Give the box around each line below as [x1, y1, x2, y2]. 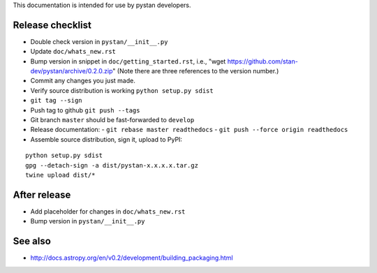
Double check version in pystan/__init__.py [30, 37, 168, 45]
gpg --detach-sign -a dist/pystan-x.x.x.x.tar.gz [25, 161, 199, 169]
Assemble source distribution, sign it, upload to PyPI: [30, 135, 183, 143]
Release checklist [13, 19, 92, 31]
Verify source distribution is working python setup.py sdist [30, 86, 214, 94]
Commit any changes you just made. [30, 77, 135, 85]
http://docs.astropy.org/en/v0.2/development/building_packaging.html [30, 253, 233, 262]
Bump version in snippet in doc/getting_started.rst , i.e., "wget [30, 57, 226, 66]
